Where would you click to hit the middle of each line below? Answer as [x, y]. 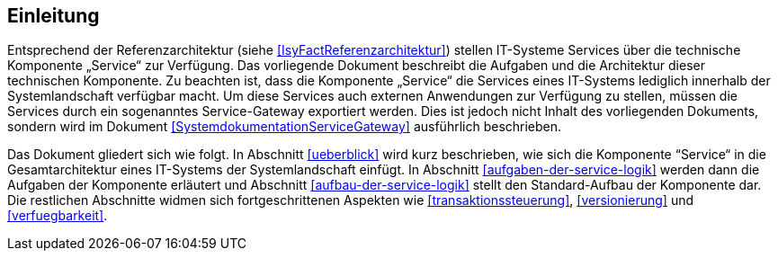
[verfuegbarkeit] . [58, 216]
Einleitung [54, 16]
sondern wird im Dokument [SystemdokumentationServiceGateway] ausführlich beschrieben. [285, 127]
